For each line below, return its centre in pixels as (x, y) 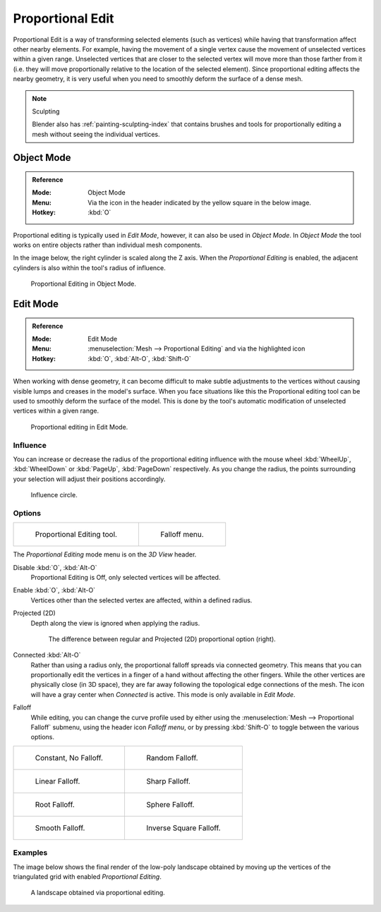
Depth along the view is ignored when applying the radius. (115, 623)
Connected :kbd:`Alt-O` (47, 655)
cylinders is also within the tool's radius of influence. (89, 267)
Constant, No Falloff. (69, 758)
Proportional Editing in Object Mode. (84, 284)
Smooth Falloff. (60, 827)
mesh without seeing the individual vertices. (96, 134)
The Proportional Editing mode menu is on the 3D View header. (105, 554)
